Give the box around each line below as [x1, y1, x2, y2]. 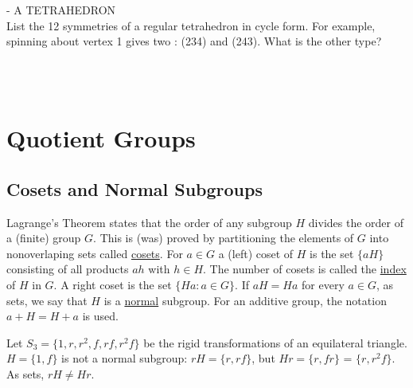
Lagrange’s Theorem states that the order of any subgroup [6, 214, 292, 230]
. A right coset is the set [53, 276, 172, 292]
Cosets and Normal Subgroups [6, 176, 263, 201]
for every [302, 276, 345, 292]
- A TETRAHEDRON [6, 2, 116, 18]
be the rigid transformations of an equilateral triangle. [143, 334, 407, 351]
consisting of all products [6, 261, 129, 277]
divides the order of [308, 214, 404, 230]
